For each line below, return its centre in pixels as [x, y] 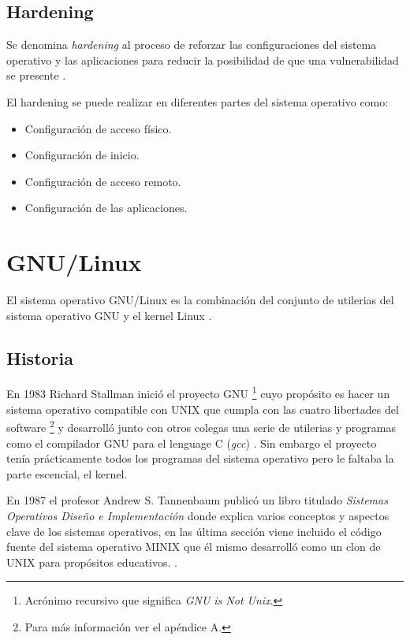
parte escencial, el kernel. [67, 473]
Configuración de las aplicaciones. [106, 208]
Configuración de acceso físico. [98, 128]
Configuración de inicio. [82, 155]
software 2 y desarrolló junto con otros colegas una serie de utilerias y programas [201, 426]
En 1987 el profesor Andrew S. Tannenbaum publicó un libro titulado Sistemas [197, 500]
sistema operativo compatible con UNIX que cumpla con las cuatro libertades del [203, 409]
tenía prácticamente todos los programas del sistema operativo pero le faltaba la [200, 458]
